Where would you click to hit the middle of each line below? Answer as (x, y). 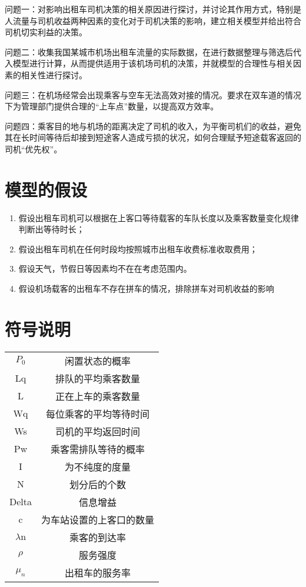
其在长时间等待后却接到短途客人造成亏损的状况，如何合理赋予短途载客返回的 (153, 137)
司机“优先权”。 (34, 149)
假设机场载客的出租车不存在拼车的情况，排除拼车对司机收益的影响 (146, 289)
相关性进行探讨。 (54, 74)
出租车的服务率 (98, 572)
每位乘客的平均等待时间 (98, 413)
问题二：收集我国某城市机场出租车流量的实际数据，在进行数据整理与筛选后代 (153, 51)
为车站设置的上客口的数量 (98, 519)
